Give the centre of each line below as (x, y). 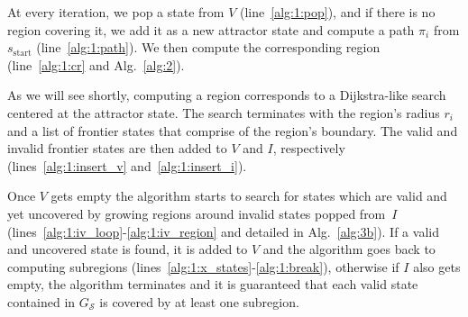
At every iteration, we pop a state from (116, 12)
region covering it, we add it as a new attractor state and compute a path (211, 29)
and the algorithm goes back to (349, 249)
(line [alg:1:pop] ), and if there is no (338, 12)
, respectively (309, 148)
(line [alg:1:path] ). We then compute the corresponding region (208, 47)
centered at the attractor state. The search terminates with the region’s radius (224, 112)
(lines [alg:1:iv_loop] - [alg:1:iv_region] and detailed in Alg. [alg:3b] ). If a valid (223, 231)
